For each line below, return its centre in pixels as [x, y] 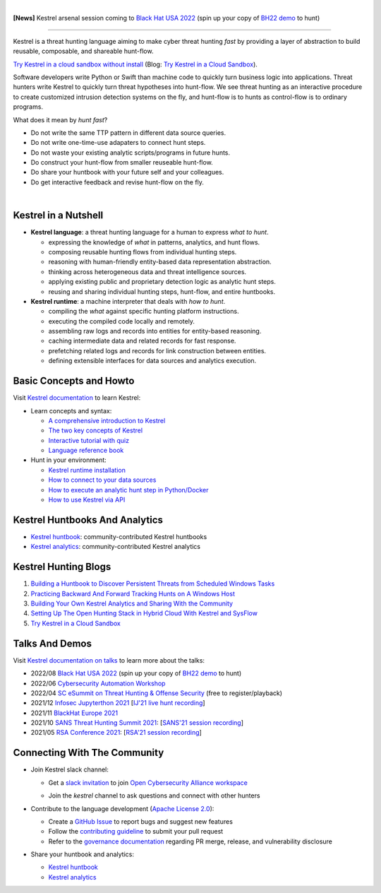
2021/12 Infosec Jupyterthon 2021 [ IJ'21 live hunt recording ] [118, 703]
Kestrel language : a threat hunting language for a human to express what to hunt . [150, 232]
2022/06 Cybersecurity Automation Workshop [98, 683]
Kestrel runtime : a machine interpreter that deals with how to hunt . [128, 301]
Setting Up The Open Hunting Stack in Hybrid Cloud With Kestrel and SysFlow [144, 613]
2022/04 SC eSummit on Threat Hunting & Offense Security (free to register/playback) [156, 693]
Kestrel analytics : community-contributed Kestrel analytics [116, 547]
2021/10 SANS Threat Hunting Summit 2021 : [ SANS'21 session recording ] [137, 723]
